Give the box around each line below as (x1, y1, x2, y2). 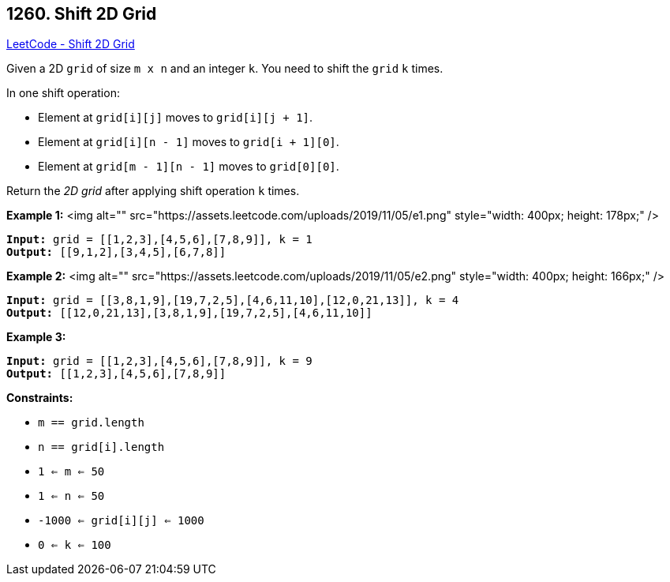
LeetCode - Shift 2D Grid (6, 37, 135, 51)
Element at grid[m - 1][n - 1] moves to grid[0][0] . (38, 160, 339, 174)
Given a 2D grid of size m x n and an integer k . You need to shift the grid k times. (6, 62, 444, 76)
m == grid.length (38, 416, 144, 430)
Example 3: (6, 330, 66, 344)
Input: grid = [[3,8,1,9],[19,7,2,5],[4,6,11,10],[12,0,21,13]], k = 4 (6, 294, 459, 307)
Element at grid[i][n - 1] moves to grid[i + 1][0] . (38, 135, 339, 149)
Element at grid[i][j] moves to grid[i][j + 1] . (38, 111, 313, 125)
